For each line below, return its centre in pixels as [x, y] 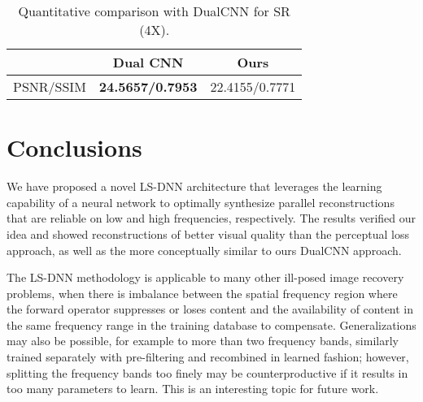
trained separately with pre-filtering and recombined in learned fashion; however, [208, 357]
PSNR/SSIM [50, 86]
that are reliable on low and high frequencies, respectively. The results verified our [211, 218]
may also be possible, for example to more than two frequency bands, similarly [203, 341]
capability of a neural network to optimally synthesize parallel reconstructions [201, 202]
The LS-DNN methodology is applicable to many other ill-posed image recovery [205, 277]
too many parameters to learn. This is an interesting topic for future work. [193, 389]
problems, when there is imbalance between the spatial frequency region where [202, 293]
